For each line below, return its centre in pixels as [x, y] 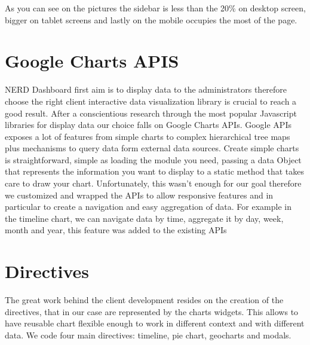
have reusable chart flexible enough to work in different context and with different [155, 323]
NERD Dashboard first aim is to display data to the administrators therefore [146, 89]
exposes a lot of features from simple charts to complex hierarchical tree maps [148, 136]
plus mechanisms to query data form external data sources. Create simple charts [152, 148]
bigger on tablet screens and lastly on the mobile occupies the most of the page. [151, 19]
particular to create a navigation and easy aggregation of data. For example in [148, 207]
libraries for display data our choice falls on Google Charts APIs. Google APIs [148, 125]
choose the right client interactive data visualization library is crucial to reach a [151, 101]
